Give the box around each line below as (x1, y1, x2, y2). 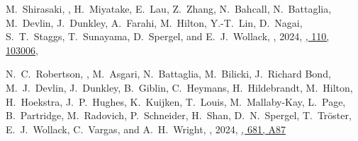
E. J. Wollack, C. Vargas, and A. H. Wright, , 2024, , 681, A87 (6, 121, 286, 136)
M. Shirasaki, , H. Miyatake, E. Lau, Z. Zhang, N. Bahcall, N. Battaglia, (6, 1, 332, 16)
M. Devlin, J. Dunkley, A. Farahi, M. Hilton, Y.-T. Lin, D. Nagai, (6, 15, 303, 30)
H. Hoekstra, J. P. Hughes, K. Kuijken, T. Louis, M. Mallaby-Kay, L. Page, (6, 94, 346, 109)
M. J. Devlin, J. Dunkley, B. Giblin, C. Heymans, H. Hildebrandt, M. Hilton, (6, 80, 353, 94)
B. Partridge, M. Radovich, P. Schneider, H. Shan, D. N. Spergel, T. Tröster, (6, 108, 352, 123)
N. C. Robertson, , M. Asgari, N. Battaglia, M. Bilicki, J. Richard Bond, (6, 66, 331, 81)
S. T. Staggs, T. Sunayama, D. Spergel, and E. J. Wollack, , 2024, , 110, (6, 29, 330, 44)
